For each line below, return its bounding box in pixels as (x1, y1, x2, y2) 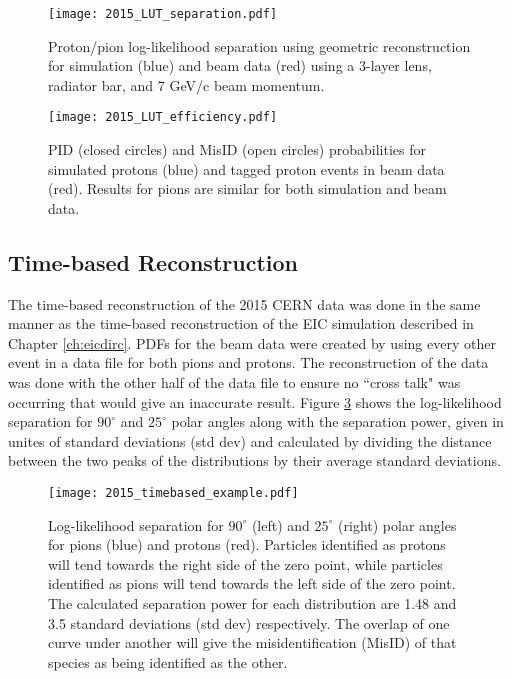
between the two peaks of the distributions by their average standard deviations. (8, 450, 501, 471)
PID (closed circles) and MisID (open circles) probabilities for (48, 139, 426, 160)
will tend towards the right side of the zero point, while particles (48, 553, 443, 574)
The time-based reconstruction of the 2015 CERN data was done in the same (8, 293, 481, 314)
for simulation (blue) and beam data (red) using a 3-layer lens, (48, 55, 432, 76)
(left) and (251, 514, 310, 535)
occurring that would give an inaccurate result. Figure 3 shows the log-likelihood (8, 391, 502, 412)
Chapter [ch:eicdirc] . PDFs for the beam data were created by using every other (8, 332, 496, 353)
